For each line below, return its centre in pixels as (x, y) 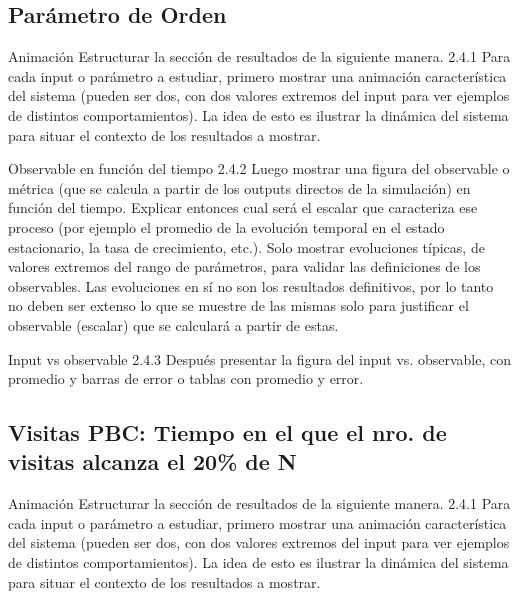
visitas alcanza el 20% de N (152, 461)
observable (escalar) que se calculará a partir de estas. (173, 324)
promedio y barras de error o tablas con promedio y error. (186, 378)
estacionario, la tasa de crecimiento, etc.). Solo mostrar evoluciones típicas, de (246, 246)
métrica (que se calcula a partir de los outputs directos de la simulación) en (239, 187)
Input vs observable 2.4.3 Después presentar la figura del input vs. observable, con (259, 358)
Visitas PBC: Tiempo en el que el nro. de (227, 432)
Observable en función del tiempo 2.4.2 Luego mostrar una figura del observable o (259, 168)
